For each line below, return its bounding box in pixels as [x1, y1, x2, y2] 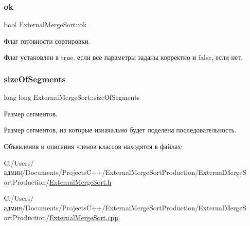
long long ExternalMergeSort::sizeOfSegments [4, 92, 140, 102]
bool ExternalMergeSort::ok [4, 19, 87, 30]
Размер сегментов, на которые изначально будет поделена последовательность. [4, 125, 236, 135]
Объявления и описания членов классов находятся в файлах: [4, 141, 183, 151]
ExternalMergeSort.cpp [49, 212, 119, 222]
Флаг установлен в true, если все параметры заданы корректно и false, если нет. [4, 52, 243, 62]
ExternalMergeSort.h [49, 176, 112, 187]
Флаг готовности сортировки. [4, 36, 90, 46]
